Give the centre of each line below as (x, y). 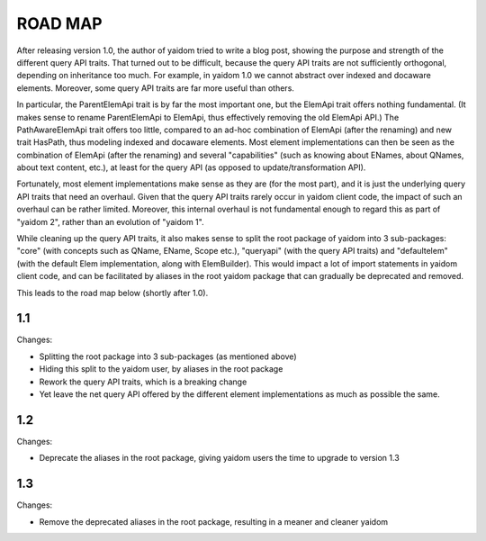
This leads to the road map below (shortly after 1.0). (112, 293)
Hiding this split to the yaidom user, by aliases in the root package (161, 369)
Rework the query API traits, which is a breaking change (143, 382)
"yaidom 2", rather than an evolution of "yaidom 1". (110, 221)
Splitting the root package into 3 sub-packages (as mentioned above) (168, 356)
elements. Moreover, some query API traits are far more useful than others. (155, 88)
